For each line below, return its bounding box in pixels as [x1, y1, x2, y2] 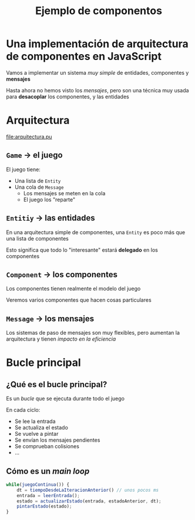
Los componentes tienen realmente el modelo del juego [6, 285, 141, 292]
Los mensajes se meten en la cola [23, 189, 106, 196]
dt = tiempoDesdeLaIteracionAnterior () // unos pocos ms [16, 487, 159, 493]
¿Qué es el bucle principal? [6, 379, 107, 389]
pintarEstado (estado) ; [16, 504, 72, 509]
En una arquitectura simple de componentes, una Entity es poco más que [6, 228, 186, 236]
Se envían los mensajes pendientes [14, 436, 100, 444]
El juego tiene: [6, 166, 41, 173]
